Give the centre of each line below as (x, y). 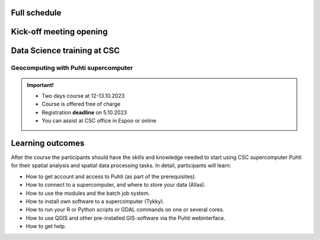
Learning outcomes (48, 143)
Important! (40, 85)
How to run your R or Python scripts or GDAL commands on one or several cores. (125, 210)
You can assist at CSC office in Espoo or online (99, 121)
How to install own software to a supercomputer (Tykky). (95, 201)
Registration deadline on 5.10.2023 (84, 112)
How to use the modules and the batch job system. (88, 193)
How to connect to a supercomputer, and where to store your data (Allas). (116, 185)
